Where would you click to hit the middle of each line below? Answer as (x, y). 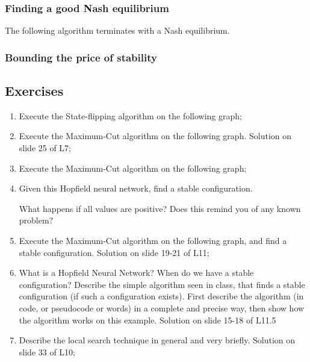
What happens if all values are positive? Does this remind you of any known (160, 208)
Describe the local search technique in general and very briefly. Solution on (157, 340)
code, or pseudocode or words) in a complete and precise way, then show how (162, 307)
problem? (36, 220)
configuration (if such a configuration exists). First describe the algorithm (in (161, 296)
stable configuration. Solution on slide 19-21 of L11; (114, 252)
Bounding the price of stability (81, 57)
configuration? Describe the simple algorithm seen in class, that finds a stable (162, 284)
